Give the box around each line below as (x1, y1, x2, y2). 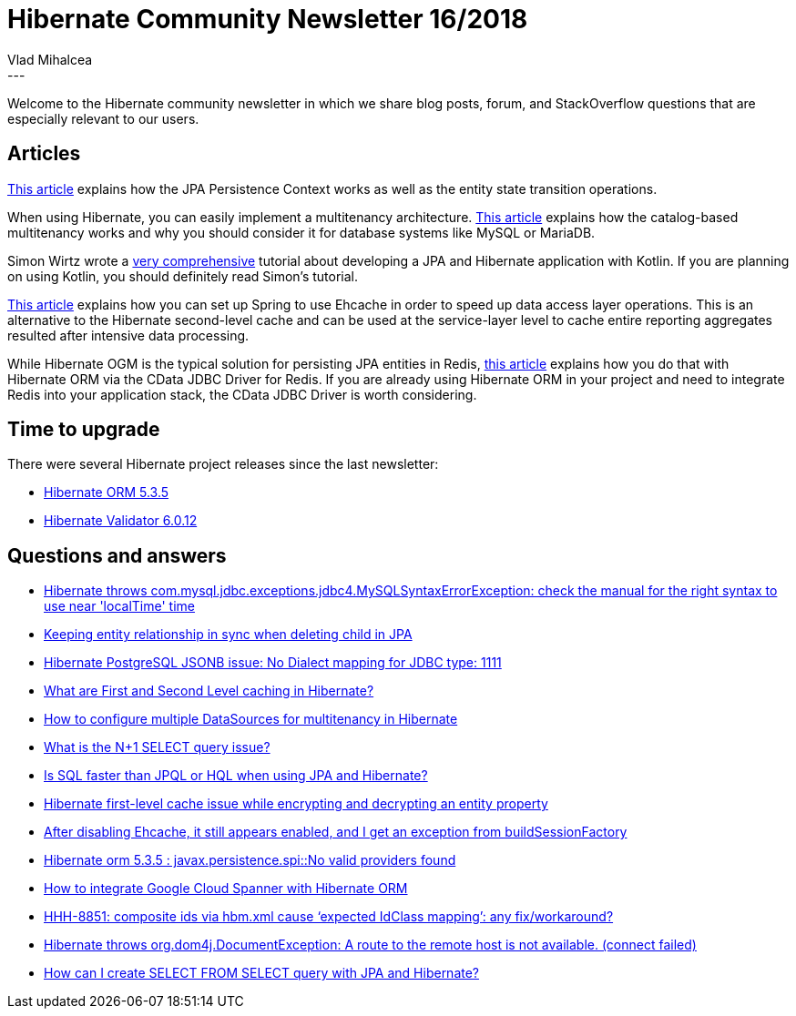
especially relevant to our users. (7, 110, 199, 127)
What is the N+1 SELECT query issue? (44, 739, 270, 756)
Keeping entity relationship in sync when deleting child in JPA (44, 626, 413, 643)
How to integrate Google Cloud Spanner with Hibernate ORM (44, 880, 408, 897)
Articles (7, 142, 81, 166)
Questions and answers (7, 544, 227, 567)
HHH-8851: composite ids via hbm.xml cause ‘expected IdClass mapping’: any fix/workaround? (44, 909, 614, 925)
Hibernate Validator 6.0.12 (44, 513, 198, 529)
